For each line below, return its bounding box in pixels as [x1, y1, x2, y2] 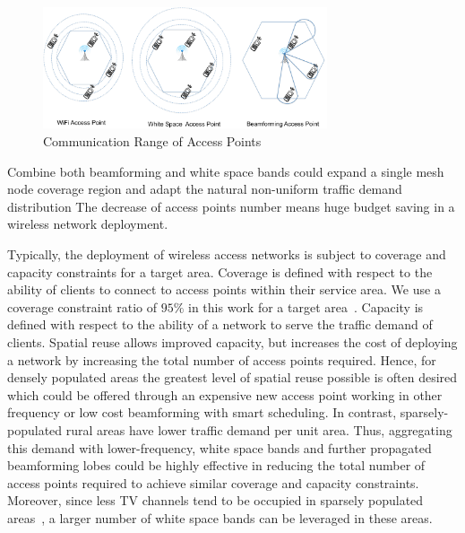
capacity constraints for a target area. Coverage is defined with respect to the [7, 262, 433, 281]
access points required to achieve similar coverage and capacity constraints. [7, 473, 419, 492]
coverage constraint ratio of [7, 297, 158, 316]
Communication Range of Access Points [43, 132, 262, 151]
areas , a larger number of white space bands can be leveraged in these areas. [7, 508, 433, 527]
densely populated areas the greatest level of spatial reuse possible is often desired [7, 368, 458, 387]
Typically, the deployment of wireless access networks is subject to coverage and [7, 245, 446, 264]
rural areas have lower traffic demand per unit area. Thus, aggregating [65, 420, 452, 439]
